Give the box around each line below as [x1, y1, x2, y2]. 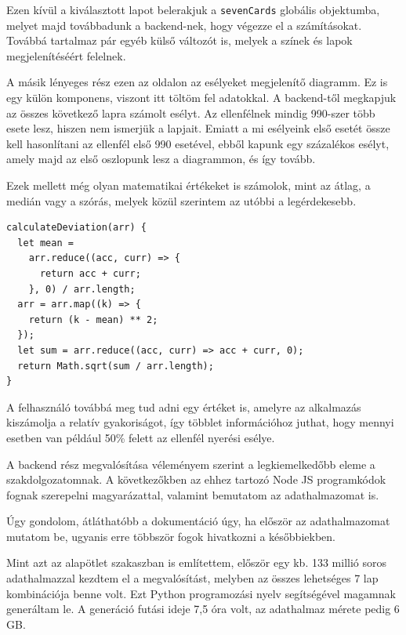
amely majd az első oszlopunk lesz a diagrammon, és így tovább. [6, 151, 316, 167]
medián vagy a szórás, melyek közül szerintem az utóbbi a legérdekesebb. [6, 192, 357, 209]
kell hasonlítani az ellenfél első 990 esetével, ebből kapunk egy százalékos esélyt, [6, 135, 390, 151]
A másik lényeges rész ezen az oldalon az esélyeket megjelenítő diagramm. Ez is [6, 74, 388, 90]
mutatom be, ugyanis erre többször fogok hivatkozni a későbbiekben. [6, 528, 335, 544]
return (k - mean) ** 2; [28, 314, 158, 325]
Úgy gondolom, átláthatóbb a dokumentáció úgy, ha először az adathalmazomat [6, 513, 390, 529]
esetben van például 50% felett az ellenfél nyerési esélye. [6, 429, 275, 445]
